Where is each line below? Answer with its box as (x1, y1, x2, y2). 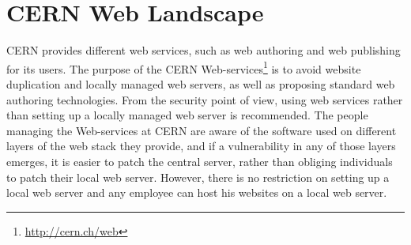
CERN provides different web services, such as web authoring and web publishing (6, 42, 401, 58)
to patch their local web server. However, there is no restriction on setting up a (6, 168, 390, 185)
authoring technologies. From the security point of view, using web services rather (6, 91, 403, 107)
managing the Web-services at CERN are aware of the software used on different (6, 122, 397, 138)
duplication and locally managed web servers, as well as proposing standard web (6, 75, 395, 92)
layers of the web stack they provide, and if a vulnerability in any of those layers (6, 138, 396, 154)
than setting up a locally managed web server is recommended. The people (6, 107, 368, 123)
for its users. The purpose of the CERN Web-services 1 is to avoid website (6, 58, 361, 77)
